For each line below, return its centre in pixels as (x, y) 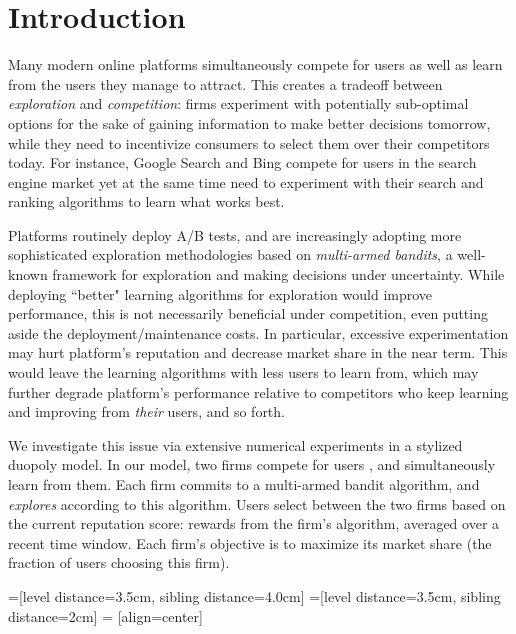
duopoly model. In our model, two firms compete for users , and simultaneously (252, 464)
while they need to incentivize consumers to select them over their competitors (249, 142)
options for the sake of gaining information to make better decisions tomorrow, (249, 122)
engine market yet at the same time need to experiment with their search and (246, 181)
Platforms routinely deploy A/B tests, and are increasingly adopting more (235, 234)
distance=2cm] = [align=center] (105, 615)
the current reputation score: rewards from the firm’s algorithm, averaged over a (254, 523)
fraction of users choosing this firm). (119, 562)
